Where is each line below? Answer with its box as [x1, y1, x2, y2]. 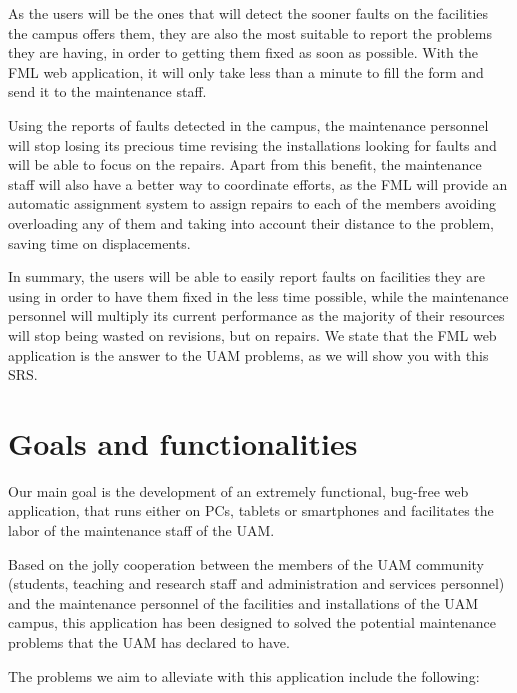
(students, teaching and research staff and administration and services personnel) [8, 573, 505, 594]
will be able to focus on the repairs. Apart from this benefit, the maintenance [8, 154, 482, 175]
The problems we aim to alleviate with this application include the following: [8, 665, 480, 686]
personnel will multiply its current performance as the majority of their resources [8, 305, 505, 326]
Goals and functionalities [8, 422, 358, 463]
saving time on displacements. [8, 232, 191, 253]
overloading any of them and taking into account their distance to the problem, [8, 212, 494, 233]
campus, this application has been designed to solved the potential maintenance [8, 612, 497, 633]
